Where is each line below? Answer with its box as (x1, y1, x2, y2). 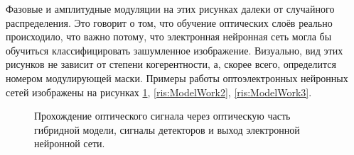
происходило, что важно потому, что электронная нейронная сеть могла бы (6, 29, 332, 44)
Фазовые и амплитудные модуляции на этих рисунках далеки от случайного (6, 1, 335, 16)
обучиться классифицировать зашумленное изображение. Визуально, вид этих (6, 42, 343, 57)
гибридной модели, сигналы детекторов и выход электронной (34, 122, 300, 137)
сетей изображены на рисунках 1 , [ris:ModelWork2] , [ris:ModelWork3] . (6, 84, 312, 99)
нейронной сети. (34, 136, 105, 151)
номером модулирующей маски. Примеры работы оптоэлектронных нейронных (6, 70, 348, 85)
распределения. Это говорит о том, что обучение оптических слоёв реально (6, 15, 333, 30)
